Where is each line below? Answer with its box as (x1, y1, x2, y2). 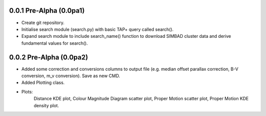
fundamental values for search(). (21, 40, 88, 46)
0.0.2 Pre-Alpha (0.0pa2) (9, 53, 88, 61)
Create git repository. (21, 20, 65, 26)
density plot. (33, 102, 59, 108)
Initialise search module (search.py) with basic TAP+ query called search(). (21, 26, 174, 32)
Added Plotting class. (21, 80, 65, 86)
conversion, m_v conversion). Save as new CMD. (21, 73, 120, 79)
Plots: (21, 88, 33, 94)
